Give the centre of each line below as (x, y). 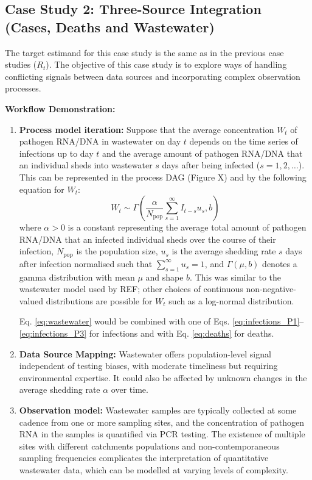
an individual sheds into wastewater (86, 165)
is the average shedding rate (224, 251)
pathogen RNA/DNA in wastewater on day (100, 141)
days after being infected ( (211, 165)
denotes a (280, 263)
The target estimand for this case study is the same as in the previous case (144, 52)
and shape (165, 277)
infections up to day (56, 153)
